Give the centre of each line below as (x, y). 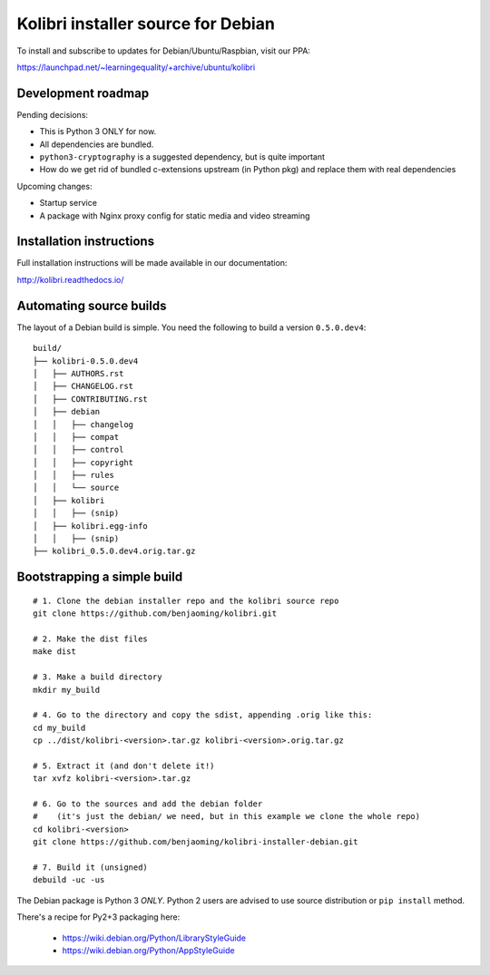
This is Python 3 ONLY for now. (98, 132)
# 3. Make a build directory (98, 677)
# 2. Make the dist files (91, 639)
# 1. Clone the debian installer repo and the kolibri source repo (186, 600)
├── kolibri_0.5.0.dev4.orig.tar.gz (114, 551)
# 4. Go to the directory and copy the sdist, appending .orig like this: (203, 715)
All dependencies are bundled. (97, 144)
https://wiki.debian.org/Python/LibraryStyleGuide (154, 938)
